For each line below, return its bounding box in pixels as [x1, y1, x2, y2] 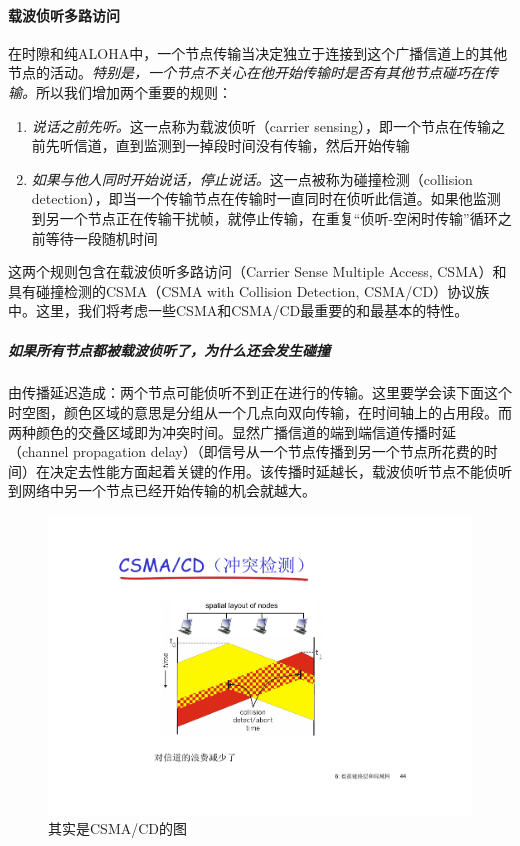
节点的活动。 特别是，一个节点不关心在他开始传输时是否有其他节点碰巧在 [8, 62, 484, 83]
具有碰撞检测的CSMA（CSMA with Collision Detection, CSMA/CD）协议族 [8, 280, 490, 301]
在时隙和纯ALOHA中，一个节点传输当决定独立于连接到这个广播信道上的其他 [8, 42, 508, 63]
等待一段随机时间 [45, 227, 158, 248]
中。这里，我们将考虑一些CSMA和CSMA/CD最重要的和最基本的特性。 [8, 300, 469, 321]
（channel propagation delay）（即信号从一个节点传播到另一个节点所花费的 [8, 441, 484, 462]
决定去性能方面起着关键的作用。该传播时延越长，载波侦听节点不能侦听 [49, 460, 512, 481]
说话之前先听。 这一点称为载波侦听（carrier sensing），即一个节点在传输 [31, 115, 491, 136]
